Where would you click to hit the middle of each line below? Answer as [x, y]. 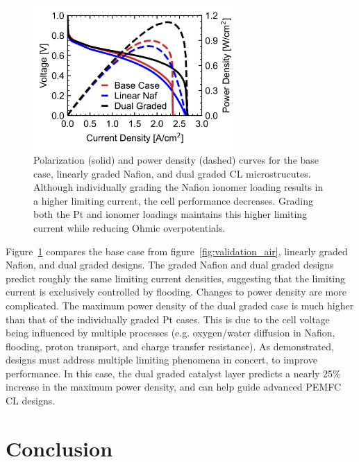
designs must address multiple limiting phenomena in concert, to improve [161, 360]
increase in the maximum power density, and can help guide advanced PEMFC [174, 387]
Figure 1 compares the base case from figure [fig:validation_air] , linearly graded [177, 251]
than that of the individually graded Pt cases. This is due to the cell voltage [168, 319]
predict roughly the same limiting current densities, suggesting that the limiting [176, 278]
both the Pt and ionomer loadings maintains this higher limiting [170, 214]
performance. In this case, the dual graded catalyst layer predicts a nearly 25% [173, 373]
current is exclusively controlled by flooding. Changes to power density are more [176, 292]
